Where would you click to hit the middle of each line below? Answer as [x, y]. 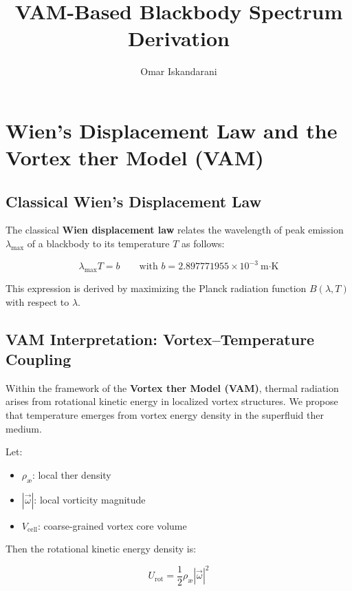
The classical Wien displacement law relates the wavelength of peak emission [175, 230]
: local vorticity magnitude [90, 499]
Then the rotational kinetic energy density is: [101, 549]
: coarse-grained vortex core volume [112, 525]
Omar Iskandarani [179, 71]
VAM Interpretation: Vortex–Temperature [160, 339]
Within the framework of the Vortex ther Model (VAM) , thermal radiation [172, 387]
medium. [24, 428]
